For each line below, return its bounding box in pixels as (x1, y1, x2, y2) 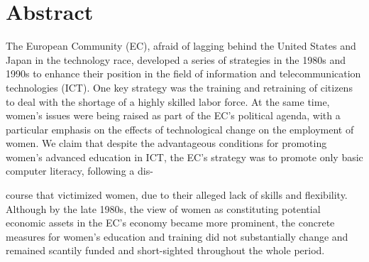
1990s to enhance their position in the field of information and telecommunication (6, 66, 361, 81)
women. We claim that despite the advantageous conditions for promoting (6, 136, 327, 151)
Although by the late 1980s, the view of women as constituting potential (6, 201, 321, 216)
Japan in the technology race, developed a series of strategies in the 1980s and (6, 52, 346, 67)
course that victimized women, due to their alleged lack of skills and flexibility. (6, 187, 348, 202)
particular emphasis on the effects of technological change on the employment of (6, 121, 354, 136)
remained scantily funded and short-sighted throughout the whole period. (6, 243, 325, 258)
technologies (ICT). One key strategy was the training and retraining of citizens (6, 80, 353, 94)
